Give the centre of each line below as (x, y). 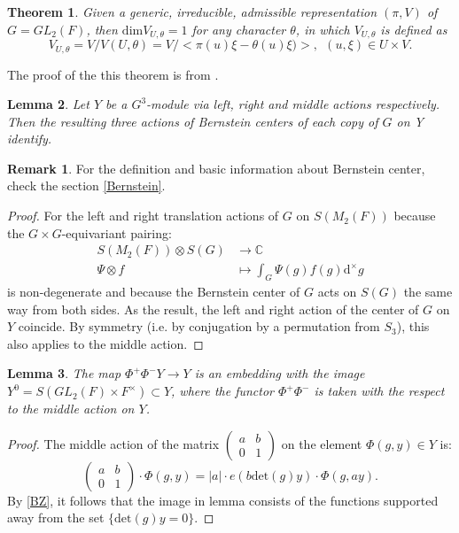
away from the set (56, 518)
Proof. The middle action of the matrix (113, 443)
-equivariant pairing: (117, 232)
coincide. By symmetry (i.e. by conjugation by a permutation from (199, 326)
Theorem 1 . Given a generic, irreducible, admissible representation (192, 12)
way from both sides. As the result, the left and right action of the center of (213, 309)
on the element (322, 443)
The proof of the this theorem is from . (113, 74)
